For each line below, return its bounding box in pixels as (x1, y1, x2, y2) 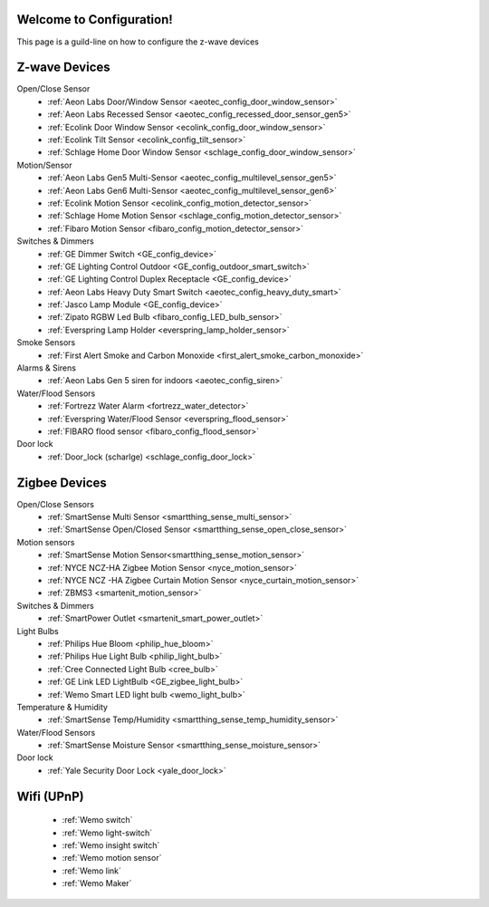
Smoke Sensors (16, 337, 76, 348)
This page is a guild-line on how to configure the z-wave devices (16, 36, 260, 47)
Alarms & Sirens (16, 362, 77, 373)
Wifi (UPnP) (16, 788, 85, 804)
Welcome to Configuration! (16, 12, 174, 27)
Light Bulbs (16, 625, 59, 636)
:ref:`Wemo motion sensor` (62, 853, 162, 864)
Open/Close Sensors (16, 498, 95, 509)
